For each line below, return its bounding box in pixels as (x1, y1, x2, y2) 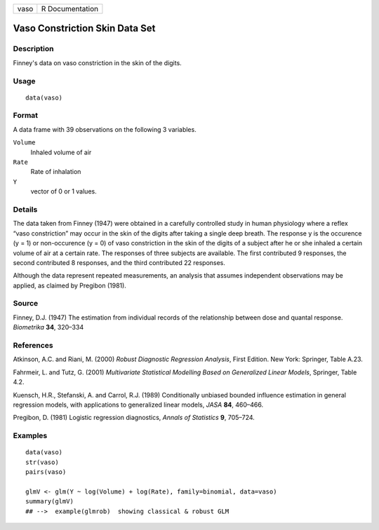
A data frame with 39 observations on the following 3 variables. (13, 125, 197, 133)
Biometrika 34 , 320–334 (13, 323, 84, 332)
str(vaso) (25, 458, 59, 466)
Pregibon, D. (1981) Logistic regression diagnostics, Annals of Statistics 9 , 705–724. (13, 414, 255, 422)
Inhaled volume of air (30, 148, 92, 156)
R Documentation (41, 4, 98, 13)
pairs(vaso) (25, 468, 67, 476)
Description (13, 44, 54, 54)
